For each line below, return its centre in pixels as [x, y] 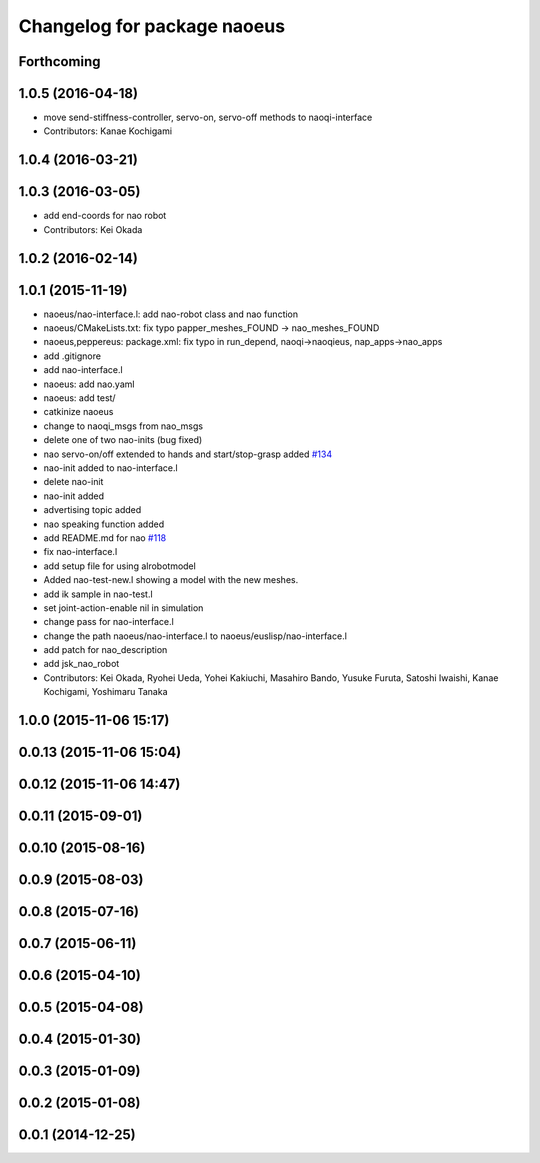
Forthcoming [59, 61]
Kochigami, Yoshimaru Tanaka [106, 692]
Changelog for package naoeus [151, 26]
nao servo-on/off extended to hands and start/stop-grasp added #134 [188, 454]
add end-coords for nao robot [105, 216]
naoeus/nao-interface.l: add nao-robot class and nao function [171, 314]
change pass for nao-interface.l [108, 622]
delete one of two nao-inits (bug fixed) [123, 440]
